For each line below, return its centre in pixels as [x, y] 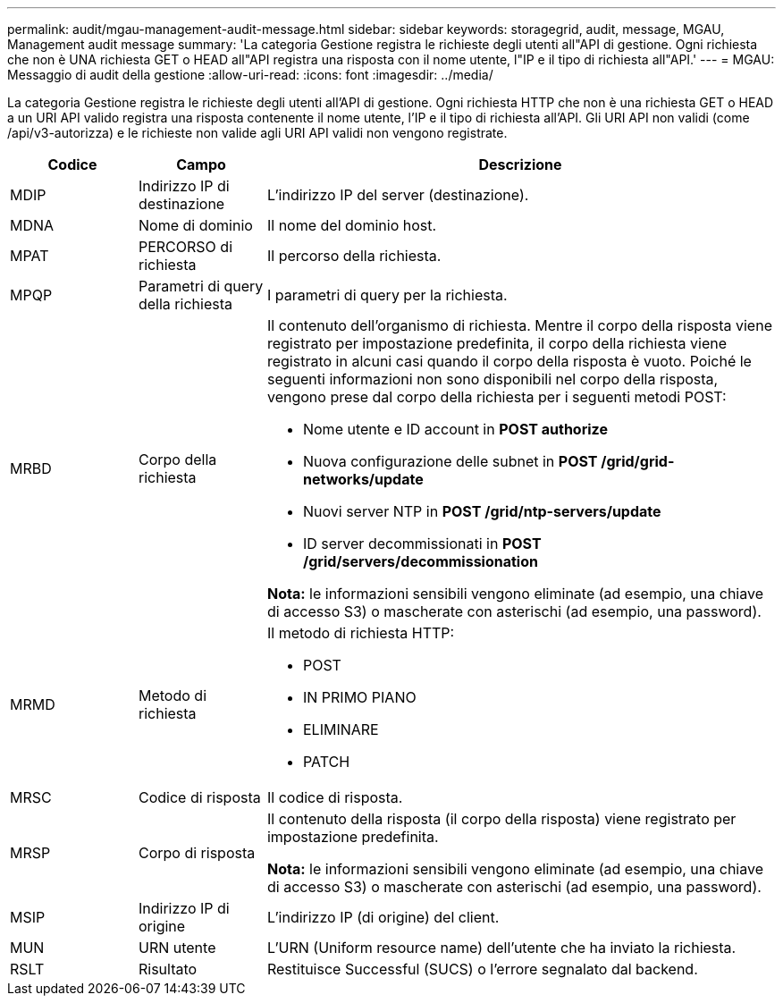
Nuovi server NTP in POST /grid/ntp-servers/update [482, 511]
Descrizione [520, 164]
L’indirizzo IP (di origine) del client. [383, 917]
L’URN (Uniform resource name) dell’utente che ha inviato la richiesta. [501, 948]
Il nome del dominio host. [352, 225]
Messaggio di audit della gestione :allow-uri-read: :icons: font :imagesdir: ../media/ [250, 75]
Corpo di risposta [197, 853]
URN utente [177, 948]
